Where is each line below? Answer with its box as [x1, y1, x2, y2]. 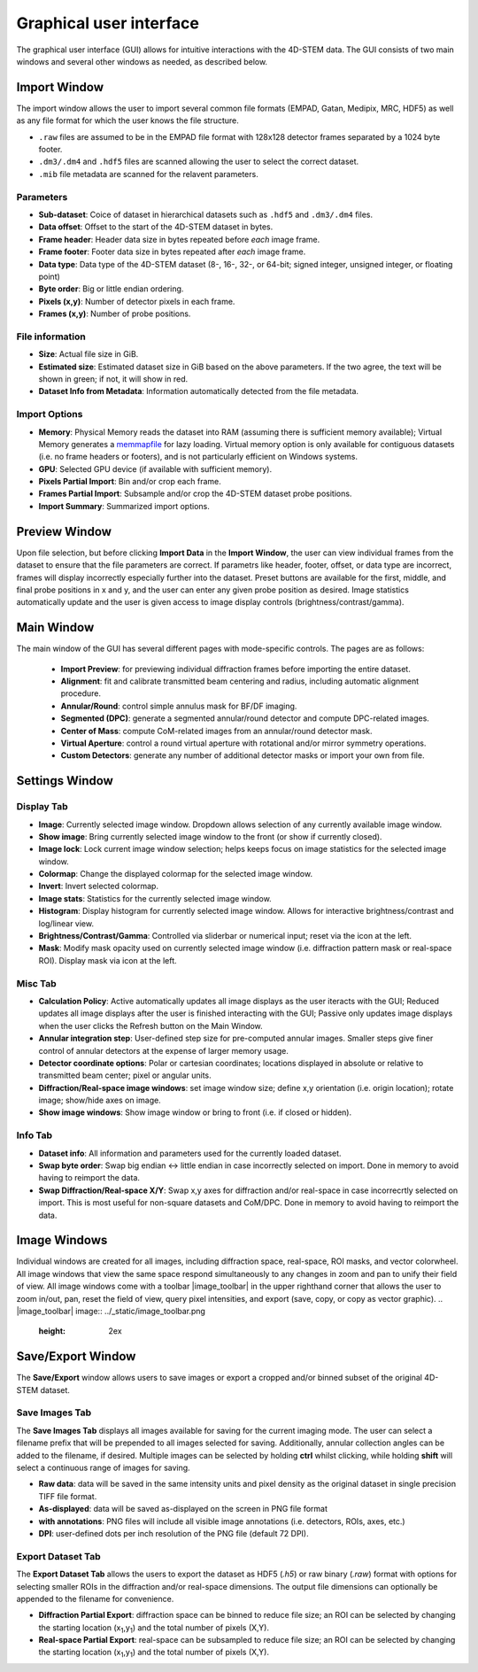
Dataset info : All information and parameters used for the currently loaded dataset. [38, 1148, 342, 1158]
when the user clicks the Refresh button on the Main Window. [38, 1020, 263, 1031]
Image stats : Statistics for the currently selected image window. [38, 893, 272, 903]
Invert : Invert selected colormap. [38, 881, 159, 892]
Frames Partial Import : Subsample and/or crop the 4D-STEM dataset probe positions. [38, 488, 352, 499]
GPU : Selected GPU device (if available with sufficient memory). [38, 463, 273, 474]
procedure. [60, 688, 102, 699]
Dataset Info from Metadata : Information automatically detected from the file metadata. [38, 386, 358, 397]
